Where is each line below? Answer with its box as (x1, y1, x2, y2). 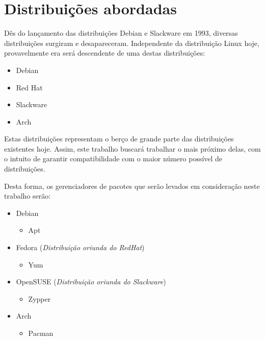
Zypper (28, 293, 51, 304)
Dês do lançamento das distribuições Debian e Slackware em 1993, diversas (4, 28, 238, 38)
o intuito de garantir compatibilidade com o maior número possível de (4, 153, 223, 164)
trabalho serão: (4, 190, 51, 201)
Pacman (28, 328, 54, 338)
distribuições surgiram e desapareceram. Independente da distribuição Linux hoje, (4, 37, 259, 48)
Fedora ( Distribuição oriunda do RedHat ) (16, 242, 145, 253)
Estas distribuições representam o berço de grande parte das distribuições (4, 133, 234, 144)
